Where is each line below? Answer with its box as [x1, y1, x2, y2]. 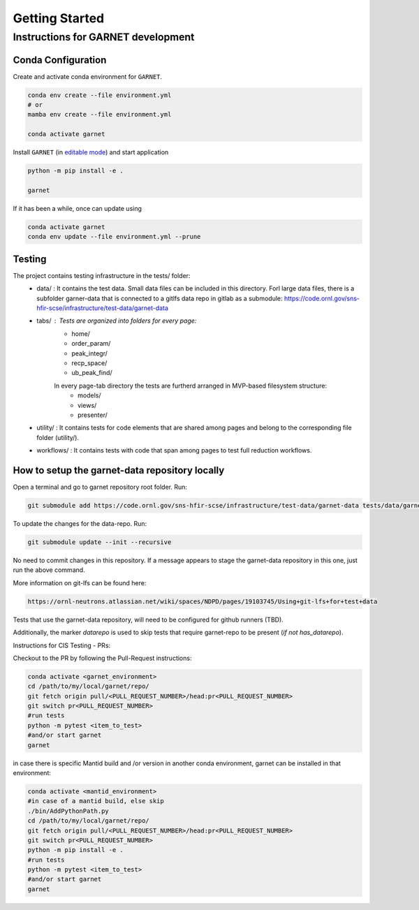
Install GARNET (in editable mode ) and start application [13, 148, 169, 156]
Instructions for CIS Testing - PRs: [13, 641, 111, 650]
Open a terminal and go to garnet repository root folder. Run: [13, 483, 188, 492]
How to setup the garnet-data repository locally [13, 464, 225, 476]
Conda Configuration [13, 54, 107, 66]
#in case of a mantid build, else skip [27, 797, 164, 805]
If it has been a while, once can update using [13, 205, 142, 212]
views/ [78, 401, 97, 409]
